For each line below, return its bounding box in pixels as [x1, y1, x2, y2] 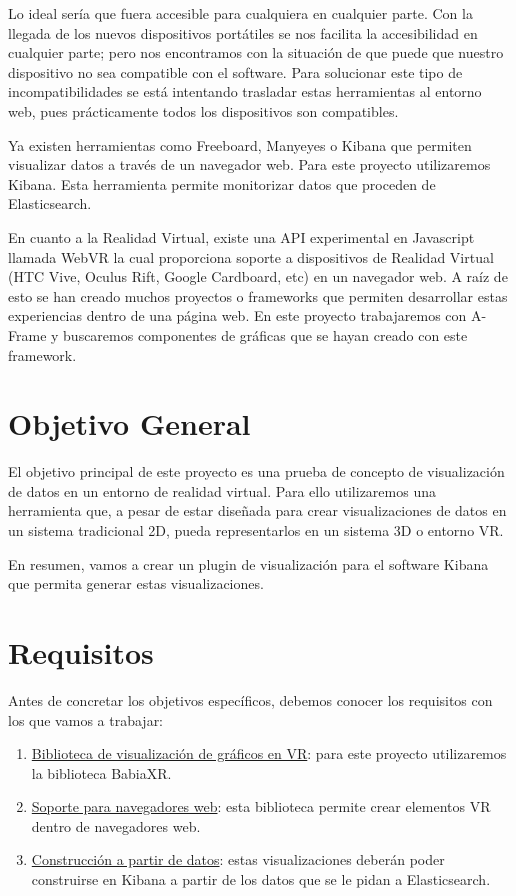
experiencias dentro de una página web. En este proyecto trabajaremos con [8, 305, 467, 326]
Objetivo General [8, 403, 251, 444]
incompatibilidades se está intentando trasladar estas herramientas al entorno [8, 81, 482, 102]
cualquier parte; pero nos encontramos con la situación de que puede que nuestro [8, 42, 504, 63]
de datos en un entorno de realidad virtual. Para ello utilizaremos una [8, 480, 436, 501]
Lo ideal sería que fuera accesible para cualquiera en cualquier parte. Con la [8, 3, 473, 23]
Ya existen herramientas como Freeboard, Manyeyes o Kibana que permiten [8, 134, 472, 155]
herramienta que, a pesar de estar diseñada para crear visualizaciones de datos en [8, 500, 507, 521]
